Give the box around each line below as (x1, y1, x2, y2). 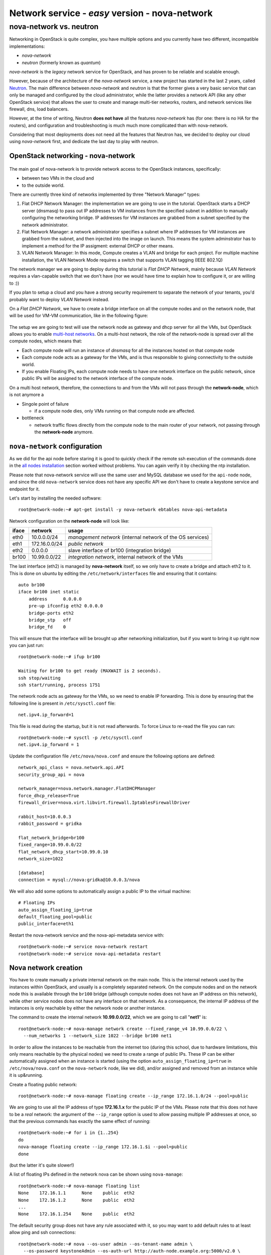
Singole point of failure (22, 401, 69, 407)
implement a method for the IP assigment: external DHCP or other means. (22, 242, 174, 248)
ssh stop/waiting (18, 675, 61, 681)
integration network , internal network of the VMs (68, 554, 183, 561)
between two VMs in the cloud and (22, 175, 94, 181)
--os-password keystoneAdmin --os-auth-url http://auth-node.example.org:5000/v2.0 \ (23, 1248, 241, 1253)
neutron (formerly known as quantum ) (22, 59, 101, 65)
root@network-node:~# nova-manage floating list (18, 1183, 140, 1189)
